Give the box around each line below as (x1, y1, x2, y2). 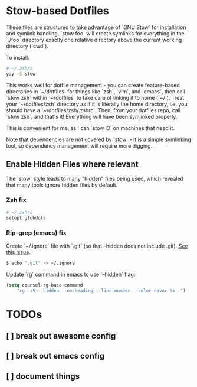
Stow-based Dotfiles (6, 4, 109, 18)
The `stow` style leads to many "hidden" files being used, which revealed (6, 175, 184, 182)
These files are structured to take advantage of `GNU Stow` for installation (6, 24, 186, 31)
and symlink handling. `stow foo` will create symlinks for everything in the (6, 30, 185, 37)
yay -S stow (6, 71, 35, 77)
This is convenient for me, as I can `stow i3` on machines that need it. (6, 124, 175, 131)
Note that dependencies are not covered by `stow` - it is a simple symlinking (6, 136, 192, 143)
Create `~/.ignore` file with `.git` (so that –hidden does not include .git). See (6, 242, 188, 249)
